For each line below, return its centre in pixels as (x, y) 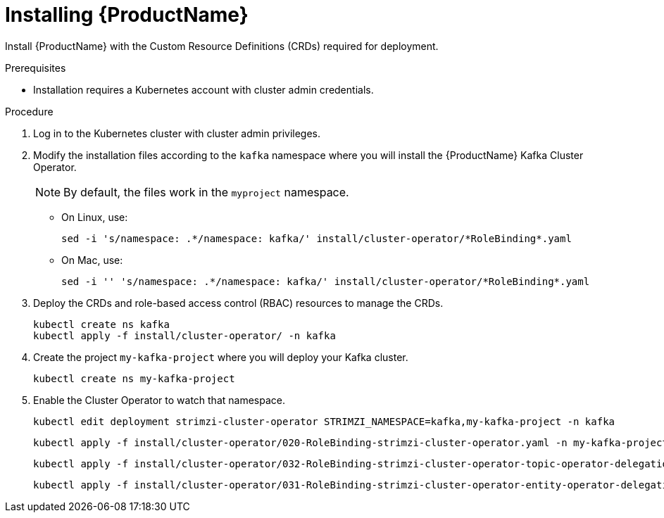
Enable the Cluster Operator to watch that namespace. (159, 400)
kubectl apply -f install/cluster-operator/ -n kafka (184, 335)
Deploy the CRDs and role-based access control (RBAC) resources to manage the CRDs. (238, 303)
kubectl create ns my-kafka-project (134, 378)
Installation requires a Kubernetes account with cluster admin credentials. (203, 89)
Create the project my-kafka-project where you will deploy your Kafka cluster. (221, 357)
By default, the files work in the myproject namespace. (206, 192)
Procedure (29, 111)
